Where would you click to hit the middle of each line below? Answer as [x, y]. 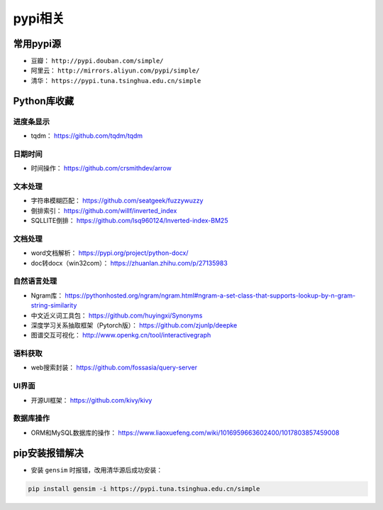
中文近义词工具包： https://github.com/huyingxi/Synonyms [117, 315]
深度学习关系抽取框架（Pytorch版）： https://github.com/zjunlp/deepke [134, 325]
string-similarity [54, 305]
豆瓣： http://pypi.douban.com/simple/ [97, 61]
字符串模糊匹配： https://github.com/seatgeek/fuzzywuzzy [117, 201]
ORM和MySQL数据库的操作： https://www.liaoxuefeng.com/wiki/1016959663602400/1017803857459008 [185, 433]
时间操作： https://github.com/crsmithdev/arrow [101, 168]
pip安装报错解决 [49, 453]
